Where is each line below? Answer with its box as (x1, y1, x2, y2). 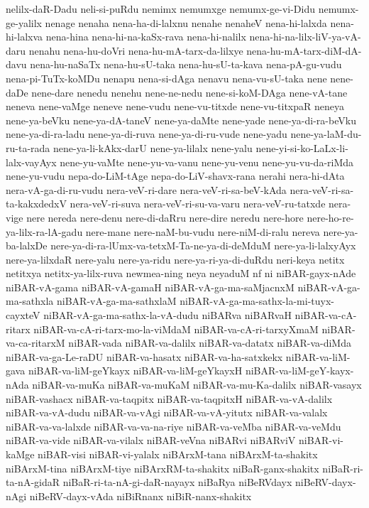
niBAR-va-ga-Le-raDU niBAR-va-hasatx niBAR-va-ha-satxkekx (6, 349, 283, 364)
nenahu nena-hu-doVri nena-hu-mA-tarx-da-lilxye (28, 43, 243, 58)
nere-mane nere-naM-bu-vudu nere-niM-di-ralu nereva (85, 224, 320, 239)
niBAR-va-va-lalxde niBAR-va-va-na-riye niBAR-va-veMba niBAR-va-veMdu (6, 418, 341, 433)
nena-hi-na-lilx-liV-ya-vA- (249, 29, 361, 44)
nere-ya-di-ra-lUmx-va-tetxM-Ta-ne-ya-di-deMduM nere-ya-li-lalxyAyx (50, 238, 356, 253)
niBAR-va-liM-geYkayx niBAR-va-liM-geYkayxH (28, 363, 243, 378)
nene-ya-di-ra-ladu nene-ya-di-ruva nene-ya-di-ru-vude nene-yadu (6, 126, 287, 141)
